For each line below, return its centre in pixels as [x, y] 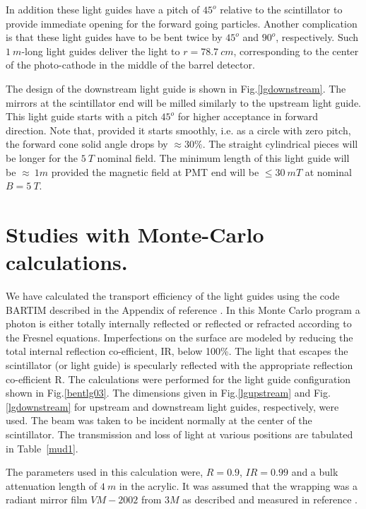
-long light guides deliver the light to [101, 51]
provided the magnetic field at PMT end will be [155, 171]
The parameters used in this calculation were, [105, 472]
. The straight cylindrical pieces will [280, 144]
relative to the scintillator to [281, 9]
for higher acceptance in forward [248, 116]
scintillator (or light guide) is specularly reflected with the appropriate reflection [179, 365]
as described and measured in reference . [270, 499]
